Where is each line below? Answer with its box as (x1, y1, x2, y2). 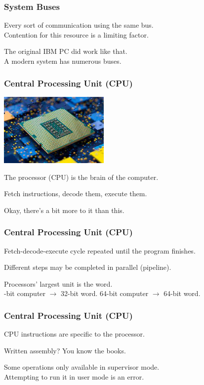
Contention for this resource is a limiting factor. (4, 29, 149, 40)
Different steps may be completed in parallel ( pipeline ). (4, 262, 171, 272)
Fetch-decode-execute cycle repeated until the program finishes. (4, 245, 196, 256)
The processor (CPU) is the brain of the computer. (4, 171, 159, 182)
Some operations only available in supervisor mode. (4, 362, 160, 372)
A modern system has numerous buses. (4, 56, 122, 66)
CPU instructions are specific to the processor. (4, 329, 145, 339)
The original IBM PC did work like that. (4, 46, 127, 56)
